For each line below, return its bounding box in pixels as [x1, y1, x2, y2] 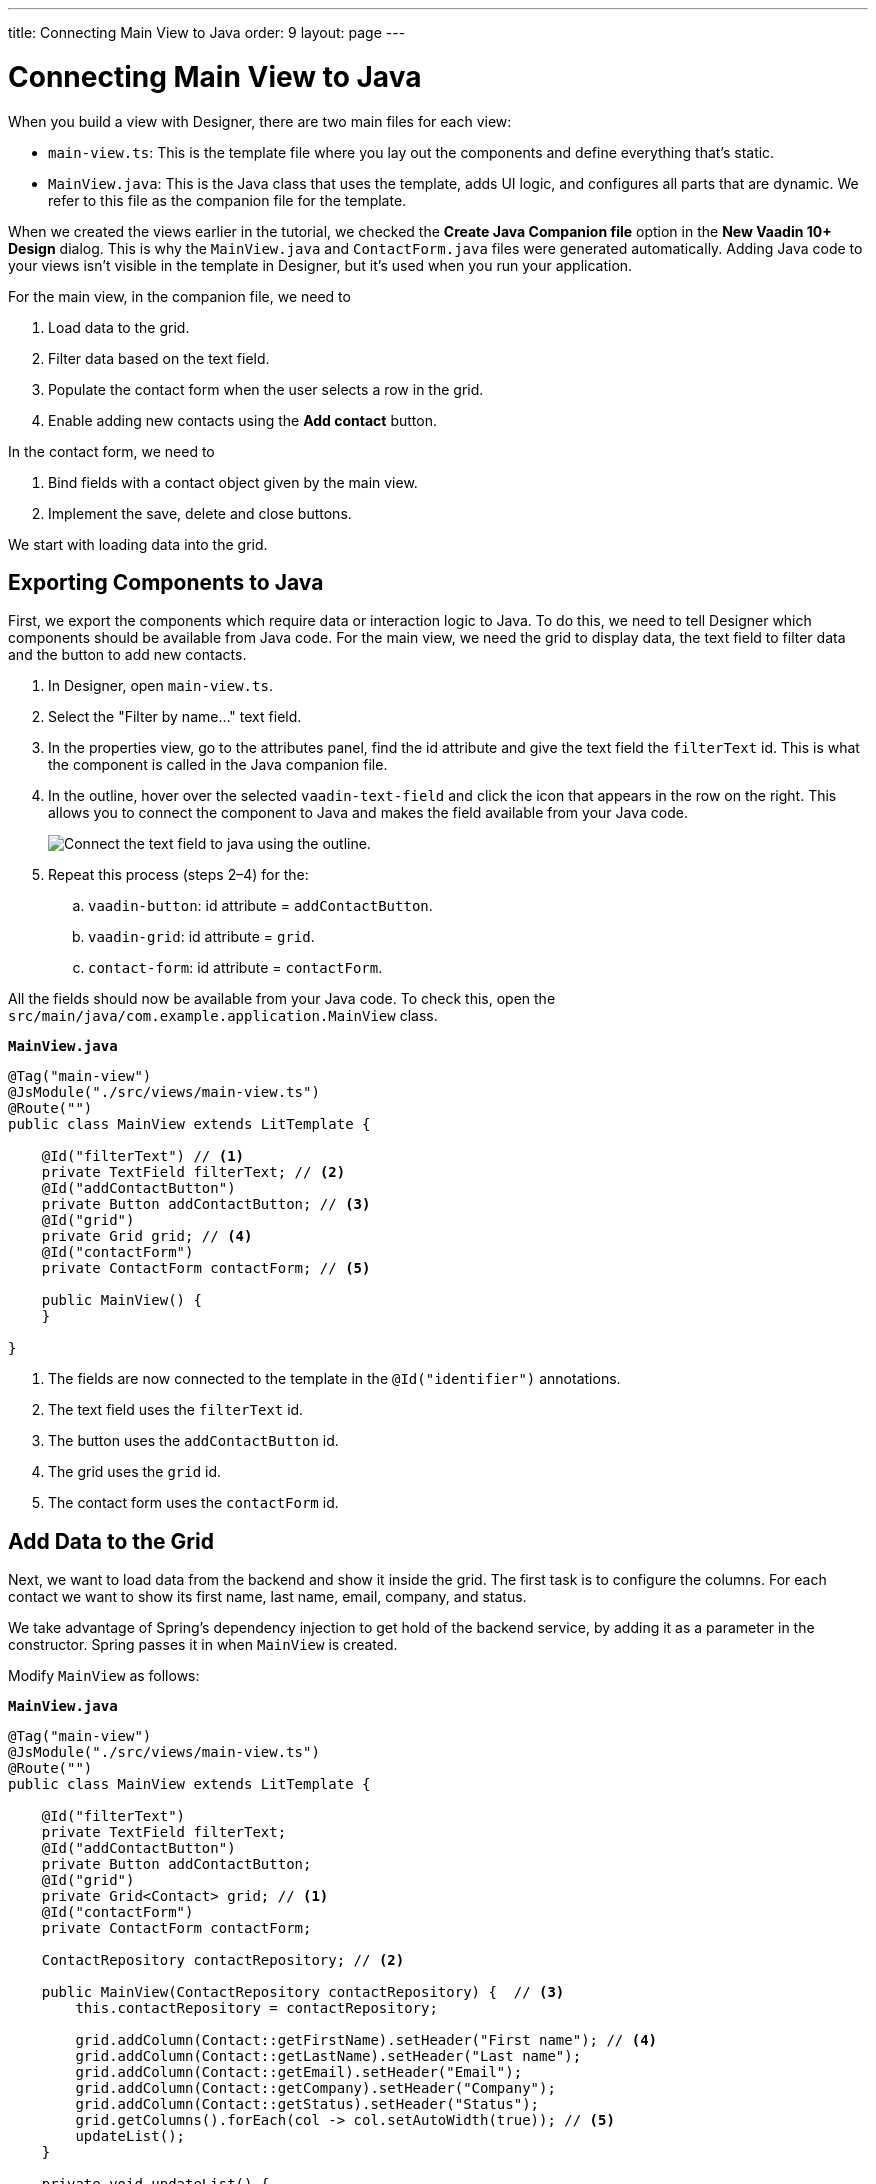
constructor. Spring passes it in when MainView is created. [8, 1636, 398, 1654]
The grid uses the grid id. [48, 1463, 222, 1481]
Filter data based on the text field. [48, 349, 270, 367]
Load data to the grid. [48, 318, 190, 336]
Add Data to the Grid [8, 1528, 214, 1554]
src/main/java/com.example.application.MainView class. [8, 1007, 438, 1025]
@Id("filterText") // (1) [41, 1148, 245, 1165]
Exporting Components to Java [8, 569, 324, 595]
